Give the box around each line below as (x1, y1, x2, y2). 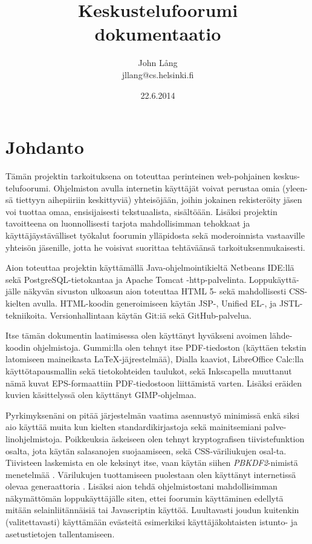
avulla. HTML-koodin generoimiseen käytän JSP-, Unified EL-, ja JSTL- (33, 296, 303, 309)
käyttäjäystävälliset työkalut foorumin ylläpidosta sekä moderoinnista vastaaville (5, 229, 305, 241)
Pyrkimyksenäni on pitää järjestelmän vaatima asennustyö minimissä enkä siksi (5, 408, 300, 421)
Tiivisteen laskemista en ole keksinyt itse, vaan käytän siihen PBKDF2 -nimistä (5, 456, 298, 469)
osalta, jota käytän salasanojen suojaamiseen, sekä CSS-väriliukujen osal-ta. (5, 444, 287, 457)
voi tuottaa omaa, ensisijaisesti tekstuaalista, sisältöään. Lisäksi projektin (5, 205, 278, 217)
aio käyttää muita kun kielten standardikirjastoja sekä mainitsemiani (5, 420, 262, 433)
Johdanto (5, 134, 84, 159)
